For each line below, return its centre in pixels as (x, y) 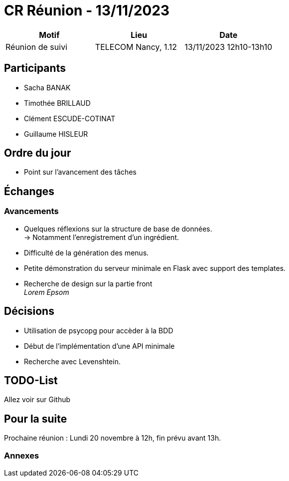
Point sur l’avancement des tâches (80, 172)
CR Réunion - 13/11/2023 (87, 10)
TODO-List (31, 380)
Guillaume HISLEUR (56, 134)
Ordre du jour (38, 153)
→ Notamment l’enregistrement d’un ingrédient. (102, 237)
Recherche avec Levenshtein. (72, 361)
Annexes (22, 455)
